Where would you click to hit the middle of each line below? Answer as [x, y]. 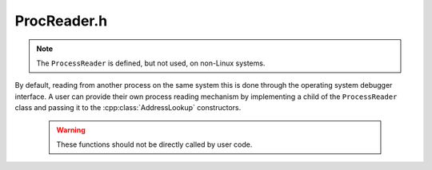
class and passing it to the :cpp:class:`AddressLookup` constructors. [128, 108]
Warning [71, 130]
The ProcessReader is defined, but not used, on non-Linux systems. [151, 63]
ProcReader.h [61, 21]
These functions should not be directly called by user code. [154, 144]
